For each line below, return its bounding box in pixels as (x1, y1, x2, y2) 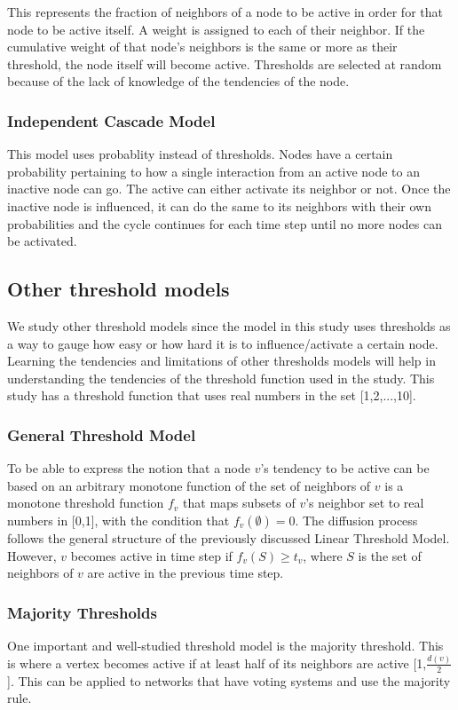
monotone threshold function (7, 493, 164, 512)
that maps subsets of (183, 493, 296, 512)
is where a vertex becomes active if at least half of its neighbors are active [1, (7, 653, 427, 672)
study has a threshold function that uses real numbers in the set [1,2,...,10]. (7, 386, 416, 405)
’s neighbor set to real (305, 493, 424, 512)
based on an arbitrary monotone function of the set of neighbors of (7, 476, 371, 494)
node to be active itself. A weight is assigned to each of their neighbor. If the (7, 20, 425, 38)
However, (7, 546, 57, 564)
